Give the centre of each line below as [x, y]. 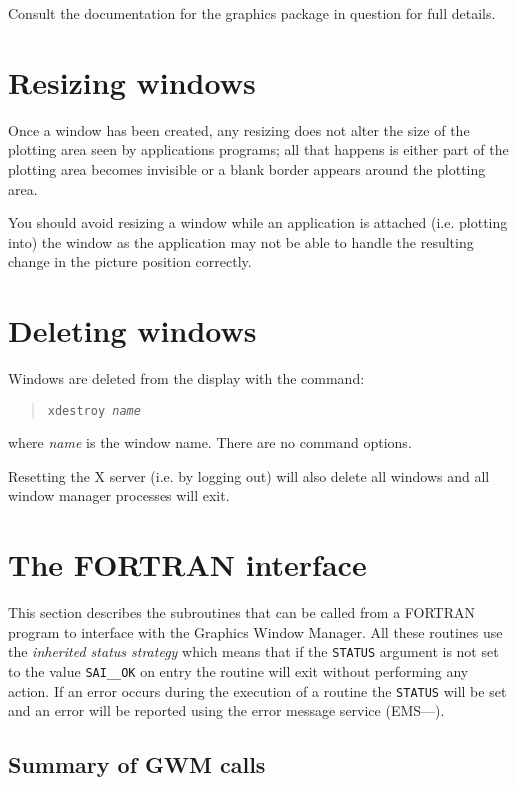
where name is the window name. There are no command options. [210, 442]
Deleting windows [132, 330]
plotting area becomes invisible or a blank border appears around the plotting [247, 168]
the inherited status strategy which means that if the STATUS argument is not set [253, 651]
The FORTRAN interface [187, 564]
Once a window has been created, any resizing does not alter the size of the [239, 129]
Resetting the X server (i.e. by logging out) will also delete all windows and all [249, 475]
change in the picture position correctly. [130, 261]
